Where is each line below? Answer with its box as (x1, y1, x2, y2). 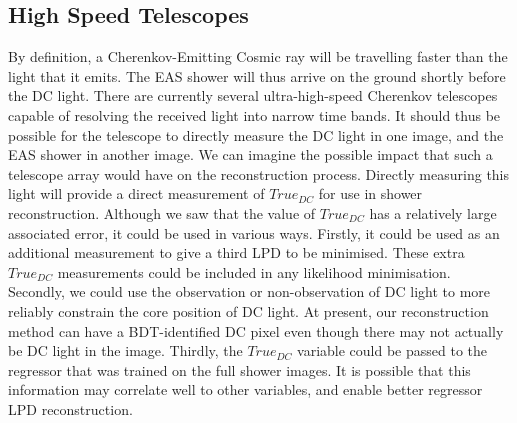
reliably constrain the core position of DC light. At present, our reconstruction (8, 300, 489, 321)
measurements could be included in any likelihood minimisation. (57, 261, 451, 282)
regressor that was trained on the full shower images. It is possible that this (8, 359, 471, 380)
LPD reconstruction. (8, 398, 133, 419)
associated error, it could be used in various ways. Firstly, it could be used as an (8, 222, 500, 243)
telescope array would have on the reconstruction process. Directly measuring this (8, 163, 510, 184)
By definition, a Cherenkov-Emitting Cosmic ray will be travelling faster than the (8, 46, 508, 67)
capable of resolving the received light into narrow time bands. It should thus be (8, 104, 501, 125)
